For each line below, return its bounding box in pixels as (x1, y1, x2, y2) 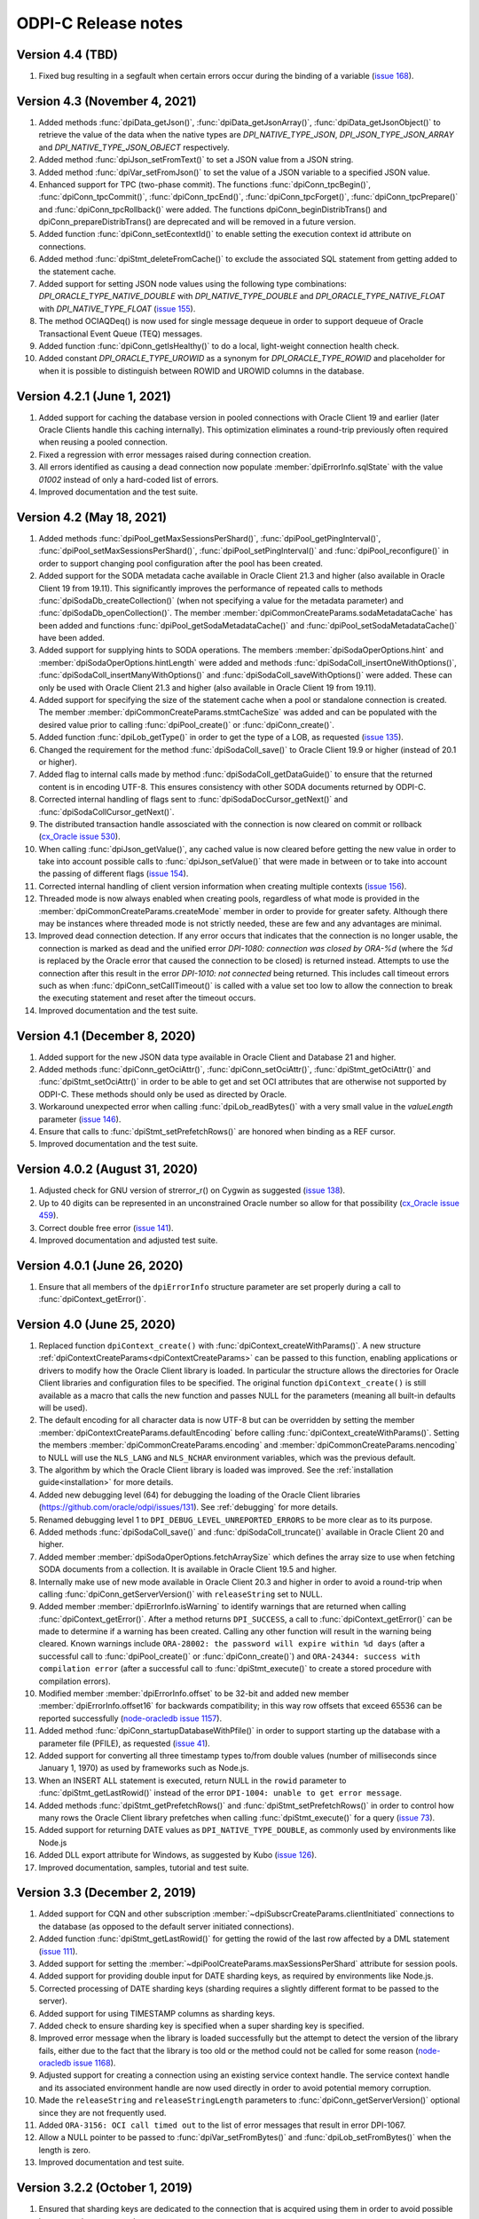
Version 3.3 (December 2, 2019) (16, 1885, 197, 1900)
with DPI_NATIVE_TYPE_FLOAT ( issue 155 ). (38, 303, 196, 314)
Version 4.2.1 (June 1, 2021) (16, 389, 172, 404)
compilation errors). (38, 1676, 111, 1686)
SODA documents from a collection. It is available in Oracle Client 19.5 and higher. (38, 1564, 337, 1575)
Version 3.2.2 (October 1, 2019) (16, 2180, 192, 2196)
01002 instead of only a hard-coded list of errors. (38, 474, 219, 485)
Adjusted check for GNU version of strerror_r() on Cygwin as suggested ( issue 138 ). (38, 1185, 346, 1196)
